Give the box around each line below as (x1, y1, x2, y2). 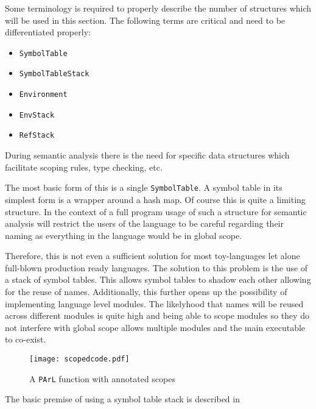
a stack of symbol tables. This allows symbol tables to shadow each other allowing (5, 273, 311, 286)
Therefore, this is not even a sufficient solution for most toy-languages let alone (5, 249, 300, 262)
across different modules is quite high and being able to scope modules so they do (5, 309, 309, 322)
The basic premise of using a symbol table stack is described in (5, 393, 240, 405)
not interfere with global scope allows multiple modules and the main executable (5, 321, 306, 333)
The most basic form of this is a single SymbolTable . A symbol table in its (5, 181, 283, 194)
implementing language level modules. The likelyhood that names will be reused (5, 297, 304, 310)
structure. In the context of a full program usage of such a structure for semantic (5, 205, 307, 218)
